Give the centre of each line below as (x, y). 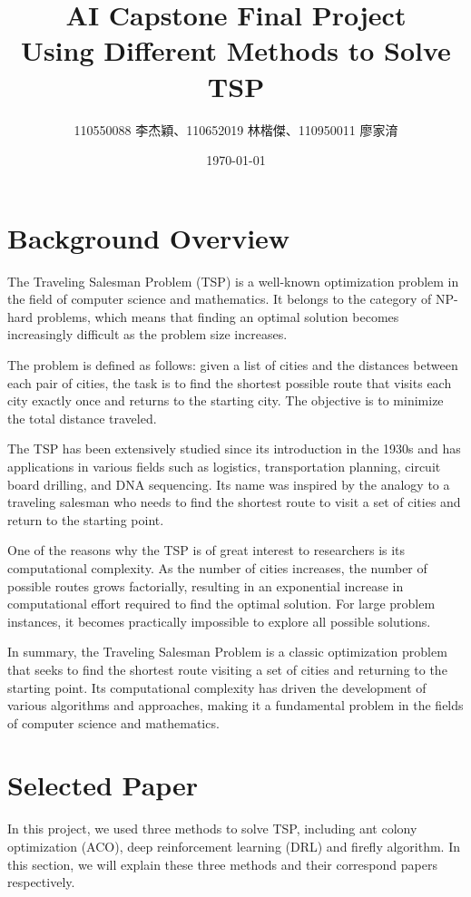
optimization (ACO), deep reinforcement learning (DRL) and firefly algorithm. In (234, 846)
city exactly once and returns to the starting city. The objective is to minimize (226, 400)
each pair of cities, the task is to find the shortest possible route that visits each (230, 382)
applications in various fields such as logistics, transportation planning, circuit (224, 466)
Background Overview (149, 237)
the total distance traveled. (82, 418)
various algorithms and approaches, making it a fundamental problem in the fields (235, 705)
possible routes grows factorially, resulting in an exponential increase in (206, 585)
